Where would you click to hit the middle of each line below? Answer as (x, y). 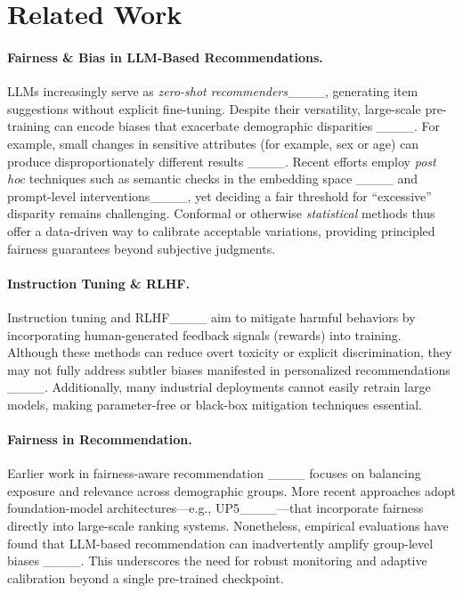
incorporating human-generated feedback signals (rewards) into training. (204, 334)
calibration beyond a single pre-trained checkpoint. (146, 577)
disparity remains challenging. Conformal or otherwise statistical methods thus (221, 213)
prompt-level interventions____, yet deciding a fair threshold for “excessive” (219, 195)
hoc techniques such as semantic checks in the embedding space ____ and (213, 179)
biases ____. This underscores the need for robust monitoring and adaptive (217, 561)
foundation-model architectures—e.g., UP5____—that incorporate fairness (215, 508)
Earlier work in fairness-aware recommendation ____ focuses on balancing (214, 473)
